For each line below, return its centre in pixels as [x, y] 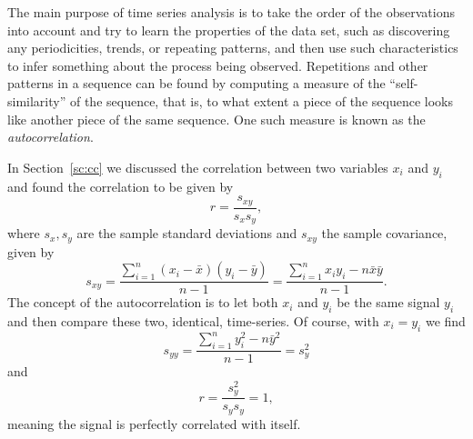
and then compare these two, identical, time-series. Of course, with [193, 320]
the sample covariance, [384, 233]
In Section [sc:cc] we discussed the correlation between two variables [198, 167]
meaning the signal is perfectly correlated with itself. [154, 423]
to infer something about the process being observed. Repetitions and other [218, 65]
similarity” [37, 100]
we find [445, 320]
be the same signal [388, 302]
